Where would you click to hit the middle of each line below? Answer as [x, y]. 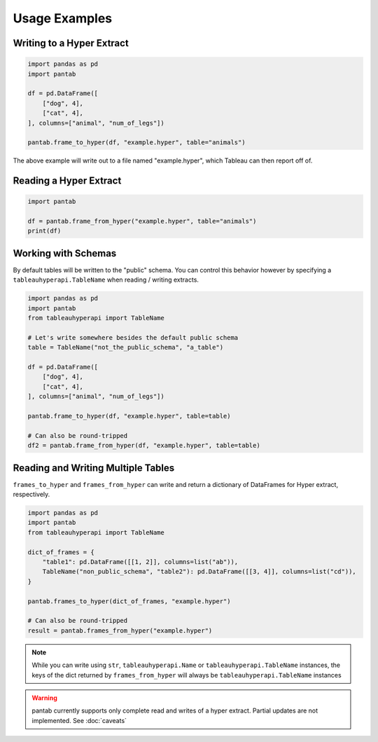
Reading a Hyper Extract [67, 181]
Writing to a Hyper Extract [71, 43]
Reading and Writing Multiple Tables [94, 468]
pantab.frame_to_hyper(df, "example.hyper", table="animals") [136, 143]
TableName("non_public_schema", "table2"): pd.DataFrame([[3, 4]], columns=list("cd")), [199, 572]
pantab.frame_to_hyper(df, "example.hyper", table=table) [129, 416]
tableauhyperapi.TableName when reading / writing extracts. [106, 280]
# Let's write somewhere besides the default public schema [133, 337]
